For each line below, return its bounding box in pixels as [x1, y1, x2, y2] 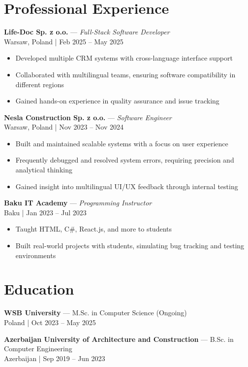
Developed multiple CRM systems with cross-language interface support [15, 53, 233, 63]
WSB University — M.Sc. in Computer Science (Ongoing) [4, 307, 187, 318]
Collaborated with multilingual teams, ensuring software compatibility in [15, 69, 236, 79]
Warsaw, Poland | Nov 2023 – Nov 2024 [4, 122, 124, 132]
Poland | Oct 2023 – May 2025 [4, 317, 96, 327]
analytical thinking [15, 165, 72, 175]
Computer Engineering [4, 343, 72, 354]
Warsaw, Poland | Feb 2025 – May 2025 [4, 36, 124, 46]
